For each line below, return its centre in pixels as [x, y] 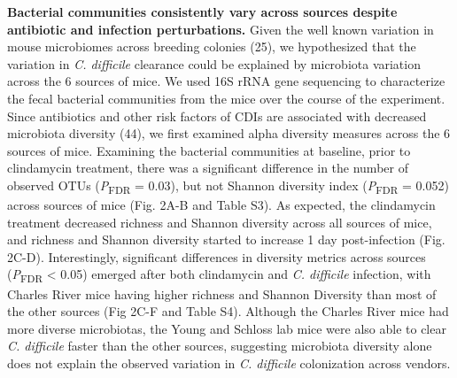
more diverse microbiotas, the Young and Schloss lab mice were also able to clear [227, 328]
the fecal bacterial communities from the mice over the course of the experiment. [226, 98]
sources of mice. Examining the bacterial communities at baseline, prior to [209, 150]
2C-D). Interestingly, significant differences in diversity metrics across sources [217, 256]
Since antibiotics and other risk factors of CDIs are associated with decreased [217, 116]
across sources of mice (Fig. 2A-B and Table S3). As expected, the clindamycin [221, 205]
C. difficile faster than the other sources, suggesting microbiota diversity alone [220, 346]
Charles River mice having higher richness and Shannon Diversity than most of [222, 293]
